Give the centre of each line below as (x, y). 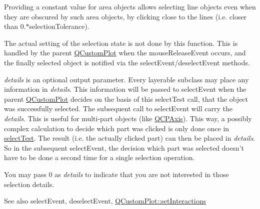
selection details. (29, 184)
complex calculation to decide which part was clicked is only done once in (117, 128)
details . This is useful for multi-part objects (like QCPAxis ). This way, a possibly (128, 118)
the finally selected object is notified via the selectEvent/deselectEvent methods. (127, 62)
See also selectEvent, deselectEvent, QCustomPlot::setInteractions (105, 201)
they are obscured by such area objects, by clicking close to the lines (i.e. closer (125, 16)
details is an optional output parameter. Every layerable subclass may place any (126, 79)
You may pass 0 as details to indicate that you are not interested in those (116, 174)
